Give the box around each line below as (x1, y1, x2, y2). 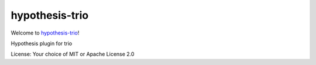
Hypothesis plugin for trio (11, 40, 73, 47)
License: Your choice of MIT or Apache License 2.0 (11, 50, 135, 58)
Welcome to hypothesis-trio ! (11, 29, 80, 36)
